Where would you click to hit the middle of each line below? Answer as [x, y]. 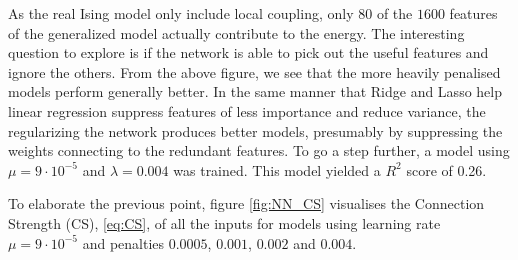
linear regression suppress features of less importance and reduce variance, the [247, 110]
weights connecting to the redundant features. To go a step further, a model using [259, 150]
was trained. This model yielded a [277, 169]
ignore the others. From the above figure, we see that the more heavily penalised [254, 71]
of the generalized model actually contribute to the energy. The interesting [236, 32]
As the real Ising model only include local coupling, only [181, 13]
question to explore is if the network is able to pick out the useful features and [248, 52]
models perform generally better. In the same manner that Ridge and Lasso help [255, 91]
